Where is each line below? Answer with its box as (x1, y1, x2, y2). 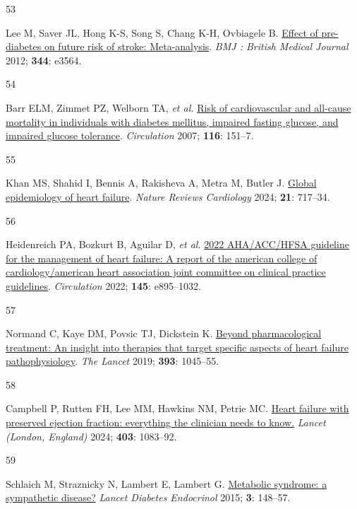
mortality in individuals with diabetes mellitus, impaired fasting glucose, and (6, 114, 339, 129)
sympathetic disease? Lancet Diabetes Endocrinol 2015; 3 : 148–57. (6, 490, 291, 505)
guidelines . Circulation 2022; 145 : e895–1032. (6, 278, 201, 293)
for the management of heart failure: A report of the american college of (6, 250, 317, 265)
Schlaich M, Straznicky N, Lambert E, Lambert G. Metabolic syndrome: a (6, 476, 327, 491)
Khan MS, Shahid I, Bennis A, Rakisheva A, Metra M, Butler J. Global (6, 175, 317, 190)
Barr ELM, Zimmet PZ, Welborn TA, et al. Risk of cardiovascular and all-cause (6, 100, 351, 115)
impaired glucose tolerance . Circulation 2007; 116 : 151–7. (6, 128, 254, 143)
